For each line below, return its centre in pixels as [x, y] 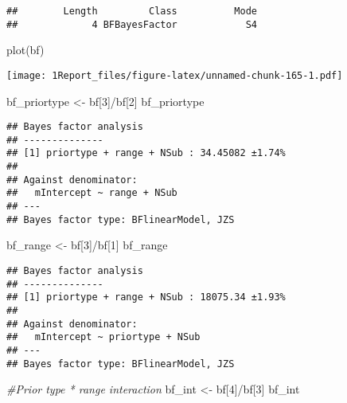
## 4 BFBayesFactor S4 [132, 24]
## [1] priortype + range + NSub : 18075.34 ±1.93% [146, 297]
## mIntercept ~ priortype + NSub [103, 337]
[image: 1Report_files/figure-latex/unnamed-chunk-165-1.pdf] [175, 75]
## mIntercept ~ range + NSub [92, 193]
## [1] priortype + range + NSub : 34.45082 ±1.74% [146, 153]
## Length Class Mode [132, 11]
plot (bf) [25, 50]
